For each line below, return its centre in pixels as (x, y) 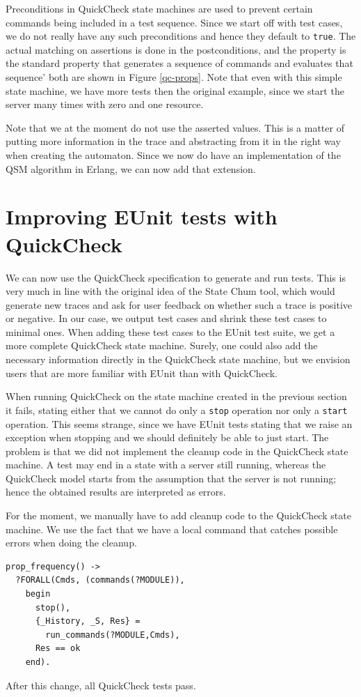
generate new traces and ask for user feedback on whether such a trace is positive (179, 304)
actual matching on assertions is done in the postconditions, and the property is (176, 49)
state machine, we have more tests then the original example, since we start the (175, 90)
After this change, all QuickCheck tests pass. (101, 685)
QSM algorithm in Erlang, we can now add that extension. (131, 168)
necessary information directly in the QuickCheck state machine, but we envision (178, 359)
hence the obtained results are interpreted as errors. (116, 492)
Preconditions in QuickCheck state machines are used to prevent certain (159, 8)
